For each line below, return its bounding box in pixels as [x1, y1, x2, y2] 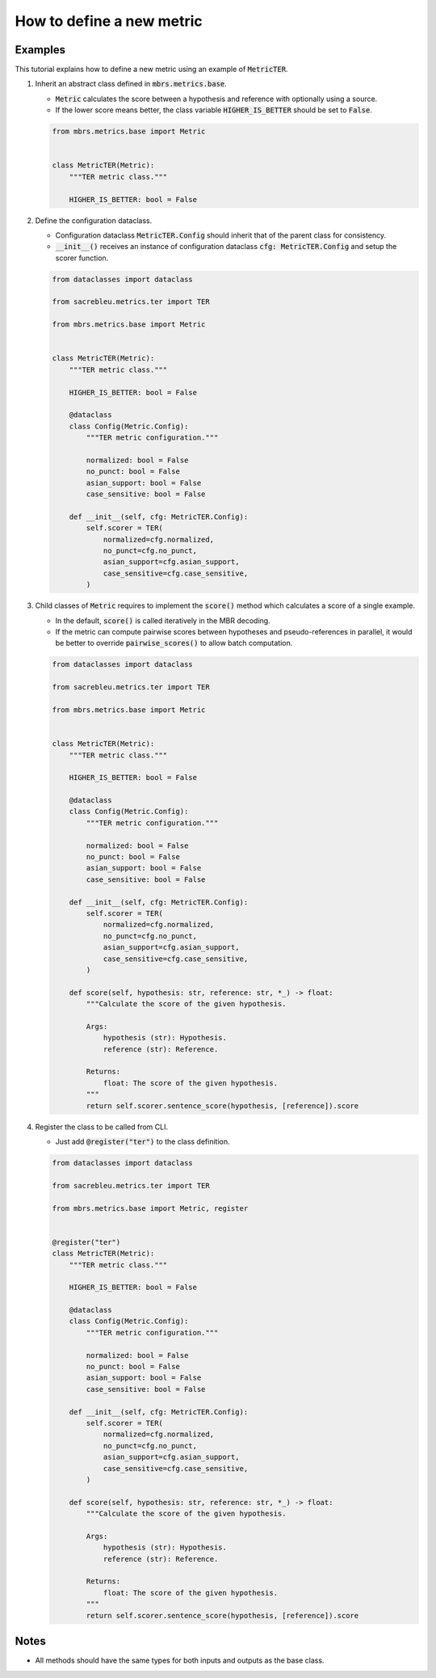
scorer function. [55, 253, 109, 263]
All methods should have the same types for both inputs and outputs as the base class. [35, 1655, 325, 1665]
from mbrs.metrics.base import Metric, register [52, 1204, 249, 1212]
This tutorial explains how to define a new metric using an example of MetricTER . [15, 65, 288, 74]
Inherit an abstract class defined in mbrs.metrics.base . [35, 79, 228, 89]
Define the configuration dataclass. [35, 215, 153, 226]
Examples [15, 43, 66, 57]
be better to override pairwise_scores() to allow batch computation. [55, 639, 293, 648]
